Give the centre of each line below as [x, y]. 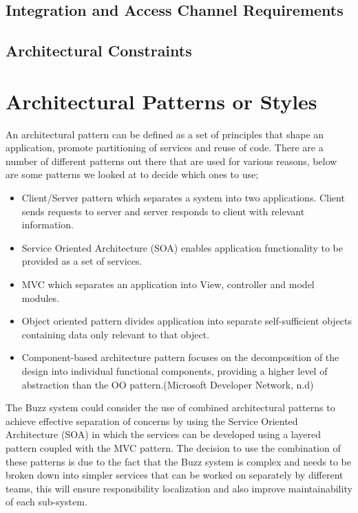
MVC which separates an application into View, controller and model [168, 284]
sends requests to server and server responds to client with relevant [163, 211]
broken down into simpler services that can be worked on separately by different [175, 475]
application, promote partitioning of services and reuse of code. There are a [165, 148]
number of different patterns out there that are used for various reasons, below [171, 161]
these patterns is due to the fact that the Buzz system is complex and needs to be [178, 461]
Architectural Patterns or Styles [161, 101]
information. [48, 225]
